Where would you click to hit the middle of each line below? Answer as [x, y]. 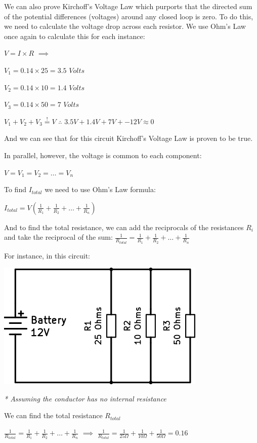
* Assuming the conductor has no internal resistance [85, 398]
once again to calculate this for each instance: [75, 36]
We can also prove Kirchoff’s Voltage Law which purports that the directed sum [128, 6]
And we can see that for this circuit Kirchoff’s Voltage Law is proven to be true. [128, 138]
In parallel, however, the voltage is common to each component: [103, 155]
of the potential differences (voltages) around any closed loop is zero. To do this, [129, 16]
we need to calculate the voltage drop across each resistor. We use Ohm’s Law [125, 26]
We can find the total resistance [53, 415]
